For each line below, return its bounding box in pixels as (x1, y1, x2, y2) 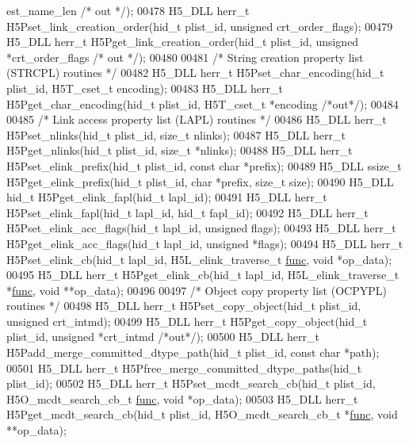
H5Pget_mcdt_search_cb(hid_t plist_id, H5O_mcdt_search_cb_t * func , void (6, 406, 398, 423)
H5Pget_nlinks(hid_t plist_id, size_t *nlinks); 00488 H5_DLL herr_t (6, 142, 353, 159)
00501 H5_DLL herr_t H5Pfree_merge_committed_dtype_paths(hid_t (6, 359, 362, 376)
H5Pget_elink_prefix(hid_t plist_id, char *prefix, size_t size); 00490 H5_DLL (6, 173, 394, 189)
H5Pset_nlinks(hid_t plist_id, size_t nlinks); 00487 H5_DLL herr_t (6, 126, 346, 143)
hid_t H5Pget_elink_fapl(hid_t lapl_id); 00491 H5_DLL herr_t (6, 189, 327, 205)
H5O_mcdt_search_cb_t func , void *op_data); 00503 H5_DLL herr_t (6, 390, 358, 407)
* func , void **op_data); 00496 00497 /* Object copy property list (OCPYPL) (6, 281, 387, 298)
